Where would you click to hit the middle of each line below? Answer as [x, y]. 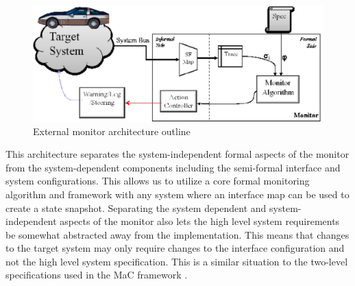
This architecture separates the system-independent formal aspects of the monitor [177, 154]
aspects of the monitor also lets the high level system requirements [200, 221]
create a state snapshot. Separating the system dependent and [136, 207]
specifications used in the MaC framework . [97, 275]
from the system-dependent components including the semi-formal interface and [173, 167]
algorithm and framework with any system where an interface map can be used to [177, 194]
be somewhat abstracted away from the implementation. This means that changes [177, 234]
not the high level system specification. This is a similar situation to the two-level [177, 261]
